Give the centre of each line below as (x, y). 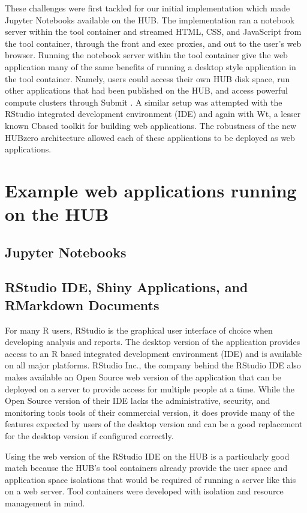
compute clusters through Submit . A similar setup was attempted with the (144, 102)
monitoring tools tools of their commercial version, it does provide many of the (150, 412)
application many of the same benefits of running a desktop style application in (151, 66)
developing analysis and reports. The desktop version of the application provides (153, 342)
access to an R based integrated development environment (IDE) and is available (153, 353)
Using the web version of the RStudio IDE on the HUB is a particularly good (147, 456)
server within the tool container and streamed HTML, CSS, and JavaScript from (153, 31)
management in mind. (45, 502)
